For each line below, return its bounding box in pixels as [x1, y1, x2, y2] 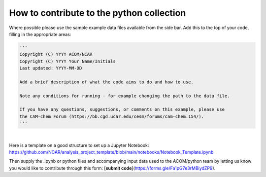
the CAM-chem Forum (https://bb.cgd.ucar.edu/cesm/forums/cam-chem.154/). [19, 113, 204, 119]
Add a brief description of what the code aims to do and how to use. [19, 79, 194, 85]
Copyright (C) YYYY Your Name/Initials [19, 58, 116, 64]
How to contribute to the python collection [9, 7, 186, 18]
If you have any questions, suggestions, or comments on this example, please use [19, 106, 225, 112]
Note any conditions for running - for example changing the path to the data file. [19, 93, 230, 99]
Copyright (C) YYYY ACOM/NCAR [19, 52, 93, 57]
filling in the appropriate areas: [9, 31, 71, 37]
